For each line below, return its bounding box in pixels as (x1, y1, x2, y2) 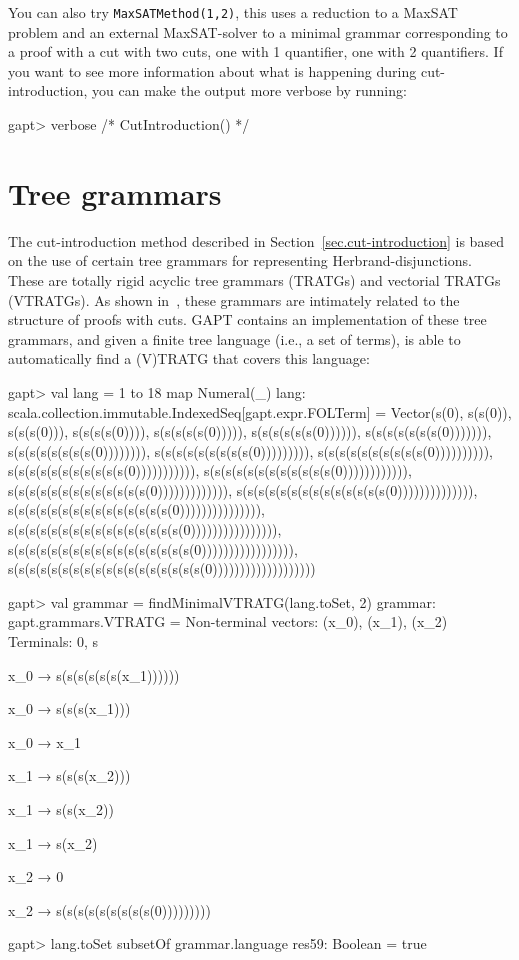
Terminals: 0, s (8, 631, 99, 652)
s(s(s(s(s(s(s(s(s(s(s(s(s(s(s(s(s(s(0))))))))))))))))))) (8, 558, 316, 579)
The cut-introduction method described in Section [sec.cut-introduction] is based (8, 230, 504, 251)
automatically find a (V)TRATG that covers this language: (8, 348, 370, 369)
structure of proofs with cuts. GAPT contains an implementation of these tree (8, 309, 487, 330)
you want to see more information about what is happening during (8, 60, 417, 81)
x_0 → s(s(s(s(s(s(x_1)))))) (8, 664, 180, 685)
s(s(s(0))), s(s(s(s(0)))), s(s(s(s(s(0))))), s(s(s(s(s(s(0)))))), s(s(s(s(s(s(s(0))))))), (8, 421, 492, 442)
